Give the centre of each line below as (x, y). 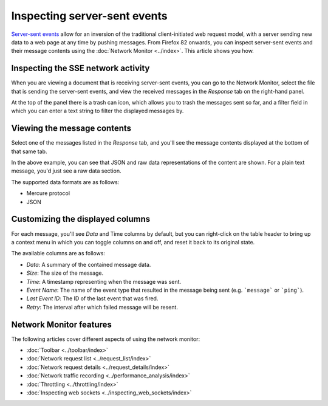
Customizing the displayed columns (81, 219)
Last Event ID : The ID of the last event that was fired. (92, 298)
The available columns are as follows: (58, 253)
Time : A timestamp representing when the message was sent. (104, 281)
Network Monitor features (62, 324)
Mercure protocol (48, 193)
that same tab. (29, 151)
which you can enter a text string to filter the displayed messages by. (97, 111)
